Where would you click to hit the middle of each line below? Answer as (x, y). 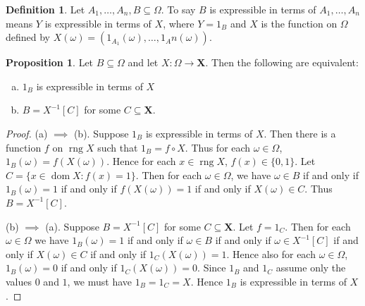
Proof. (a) (27, 133)
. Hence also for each (271, 253)
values (19, 281)
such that (118, 147)
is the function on (299, 23)
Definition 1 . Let (45, 9)
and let (143, 62)
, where (179, 23)
